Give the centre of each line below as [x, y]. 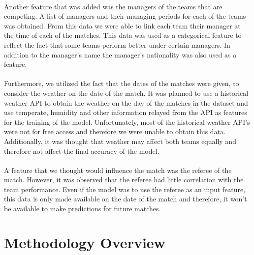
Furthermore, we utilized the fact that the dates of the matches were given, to [122, 83]
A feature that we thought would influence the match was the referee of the [118, 170]
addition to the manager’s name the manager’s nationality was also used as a [120, 54]
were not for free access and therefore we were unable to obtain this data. [115, 131]
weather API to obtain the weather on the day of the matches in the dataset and [126, 102]
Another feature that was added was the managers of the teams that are [113, 6]
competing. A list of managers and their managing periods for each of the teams [125, 16]
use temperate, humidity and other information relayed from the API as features [126, 112]
